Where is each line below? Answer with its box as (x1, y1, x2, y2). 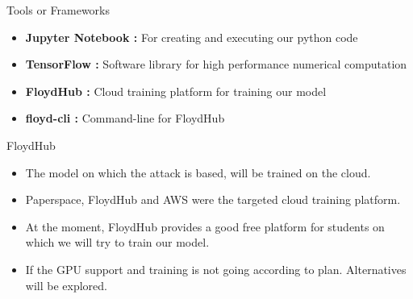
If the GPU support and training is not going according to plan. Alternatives (25, 260, 407, 277)
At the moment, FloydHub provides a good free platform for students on (25, 218, 385, 235)
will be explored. (25, 276, 107, 293)
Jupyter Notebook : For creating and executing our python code (25, 28, 358, 45)
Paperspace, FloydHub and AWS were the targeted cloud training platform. (25, 191, 401, 208)
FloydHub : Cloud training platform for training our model (25, 82, 327, 99)
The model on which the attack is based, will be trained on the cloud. (25, 164, 371, 181)
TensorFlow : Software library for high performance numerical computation (25, 56, 407, 73)
